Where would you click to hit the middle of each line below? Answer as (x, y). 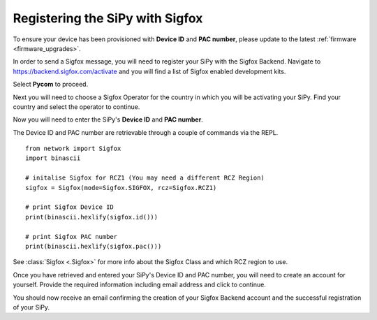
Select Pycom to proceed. (51, 85)
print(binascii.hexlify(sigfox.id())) (92, 217)
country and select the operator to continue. (76, 107)
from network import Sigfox (73, 149)
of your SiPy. (31, 307)
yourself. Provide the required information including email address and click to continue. (140, 285)
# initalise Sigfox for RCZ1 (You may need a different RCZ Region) (145, 178)
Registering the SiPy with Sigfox (108, 18)
